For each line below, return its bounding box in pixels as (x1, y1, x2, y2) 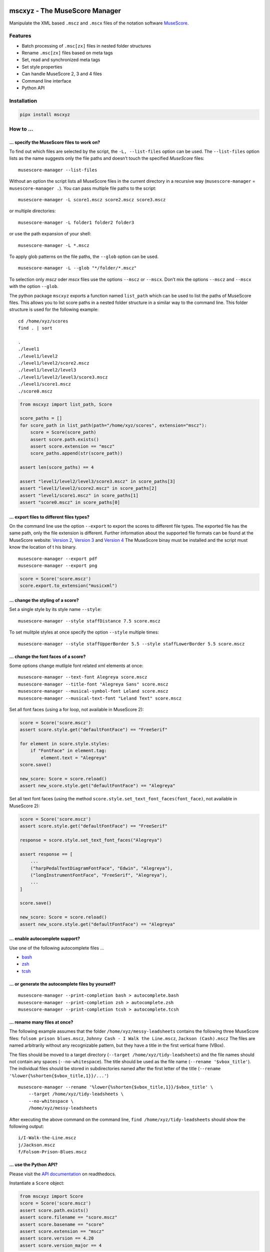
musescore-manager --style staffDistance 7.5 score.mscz (18, 618, 161, 623)
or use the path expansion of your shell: (9, 231, 91, 237)
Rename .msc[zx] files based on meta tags (21, 50, 113, 56)
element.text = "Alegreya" (40, 755, 107, 761)
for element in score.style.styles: (19, 741, 110, 747)
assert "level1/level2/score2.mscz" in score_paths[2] (19, 486, 157, 491)
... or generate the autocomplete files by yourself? (9, 981, 116, 987)
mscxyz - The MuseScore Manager (9, 7, 121, 15)
